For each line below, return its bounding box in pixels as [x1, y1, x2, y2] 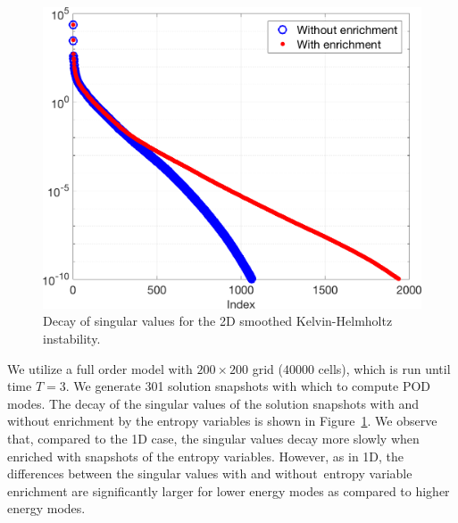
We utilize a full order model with [7, 359, 193, 378]
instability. [43, 328, 101, 347]
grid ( [252, 359, 283, 378]
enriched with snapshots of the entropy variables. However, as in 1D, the [7, 446, 404, 465]
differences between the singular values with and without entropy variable [7, 464, 412, 483]
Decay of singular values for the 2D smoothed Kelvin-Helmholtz [43, 311, 393, 330]
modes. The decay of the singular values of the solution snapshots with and [7, 394, 420, 412]
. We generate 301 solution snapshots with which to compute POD [65, 377, 431, 395]
